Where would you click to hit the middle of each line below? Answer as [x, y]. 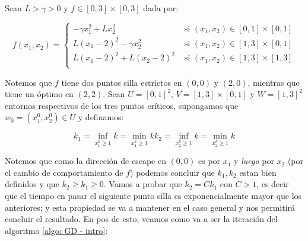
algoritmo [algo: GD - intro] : [56, 230]
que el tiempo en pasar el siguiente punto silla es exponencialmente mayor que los [153, 195]
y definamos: [101, 117]
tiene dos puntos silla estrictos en [122, 82]
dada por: [161, 8]
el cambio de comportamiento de [64, 172]
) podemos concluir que [172, 172]
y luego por [254, 161]
